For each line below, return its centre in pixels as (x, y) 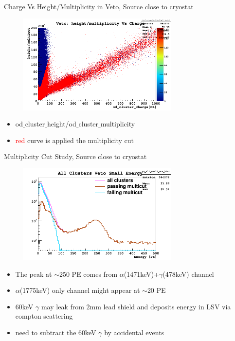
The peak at (34, 274)
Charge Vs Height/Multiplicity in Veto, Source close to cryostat (99, 6)
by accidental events (134, 332)
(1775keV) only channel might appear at (80, 290)
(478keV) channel (188, 274)
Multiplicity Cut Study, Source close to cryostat (75, 156)
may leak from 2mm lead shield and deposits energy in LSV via (136, 306)
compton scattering (44, 316)
